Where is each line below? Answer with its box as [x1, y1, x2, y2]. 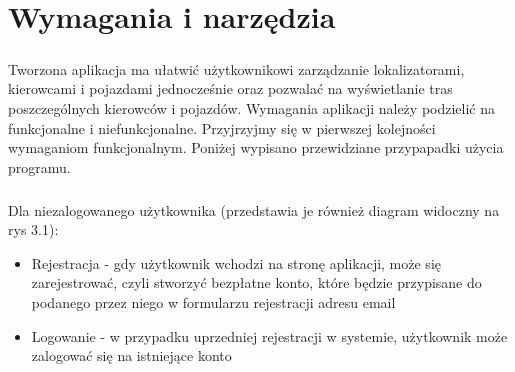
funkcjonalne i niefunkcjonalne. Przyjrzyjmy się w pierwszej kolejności [8, 117, 436, 138]
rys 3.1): [8, 219, 59, 240]
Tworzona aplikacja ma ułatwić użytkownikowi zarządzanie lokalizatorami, [8, 58, 465, 79]
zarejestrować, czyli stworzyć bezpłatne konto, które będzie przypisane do [31, 272, 482, 293]
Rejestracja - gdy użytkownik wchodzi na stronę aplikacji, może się [31, 252, 441, 273]
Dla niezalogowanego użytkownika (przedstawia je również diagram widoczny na [8, 199, 500, 220]
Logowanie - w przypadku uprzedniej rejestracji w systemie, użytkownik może [31, 325, 508, 346]
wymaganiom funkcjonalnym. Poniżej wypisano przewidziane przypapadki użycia [8, 137, 504, 158]
